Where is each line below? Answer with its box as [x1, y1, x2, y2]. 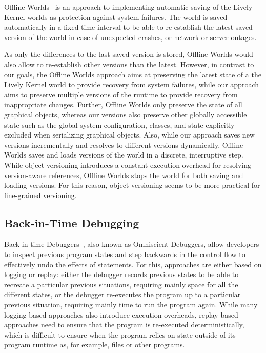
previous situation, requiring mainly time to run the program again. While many [4, 299, 258, 310]
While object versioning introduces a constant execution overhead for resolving [4, 159, 251, 170]
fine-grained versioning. [4, 189, 77, 200]
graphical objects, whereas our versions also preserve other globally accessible [4, 109, 247, 120]
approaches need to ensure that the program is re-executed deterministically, [4, 319, 244, 330]
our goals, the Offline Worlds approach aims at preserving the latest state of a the [4, 69, 261, 80]
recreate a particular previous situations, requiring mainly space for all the [4, 279, 238, 289]
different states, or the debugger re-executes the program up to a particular [4, 289, 241, 300]
